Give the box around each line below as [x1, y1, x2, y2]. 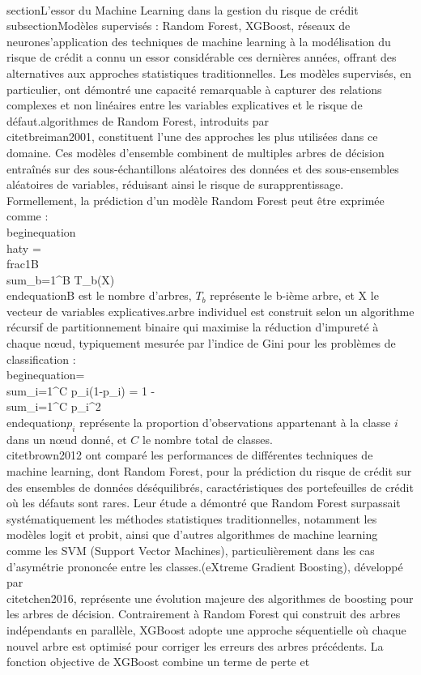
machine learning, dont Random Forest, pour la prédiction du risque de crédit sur [6, 463, 412, 480]
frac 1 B [6, 255, 39, 272]
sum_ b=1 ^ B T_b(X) [6, 271, 115, 288]
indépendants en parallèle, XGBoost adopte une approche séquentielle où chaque [6, 621, 406, 638]
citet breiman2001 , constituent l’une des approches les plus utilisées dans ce [6, 128, 378, 145]
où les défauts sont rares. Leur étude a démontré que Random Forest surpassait [6, 494, 401, 511]
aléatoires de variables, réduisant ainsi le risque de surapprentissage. [6, 176, 344, 193]
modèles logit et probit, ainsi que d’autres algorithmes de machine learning [6, 526, 378, 543]
